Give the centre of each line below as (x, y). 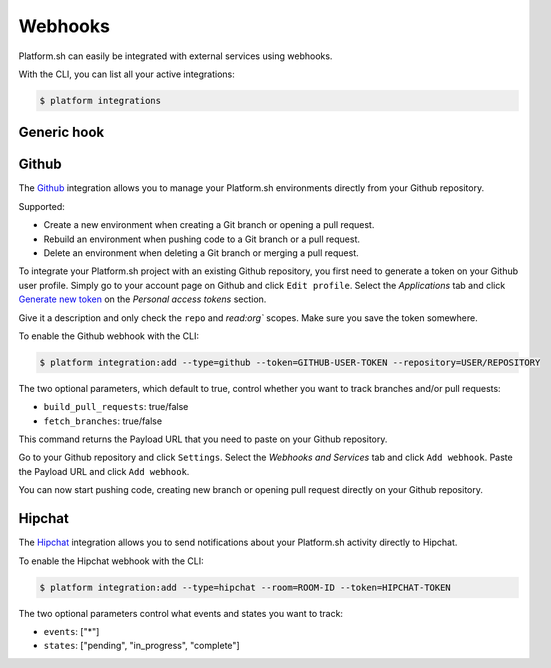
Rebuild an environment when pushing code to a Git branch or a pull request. (201, 239)
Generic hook (61, 132)
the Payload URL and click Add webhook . (104, 471)
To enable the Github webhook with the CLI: (109, 336)
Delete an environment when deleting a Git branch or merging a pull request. (201, 253)
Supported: (41, 206)
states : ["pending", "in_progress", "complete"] (141, 646)
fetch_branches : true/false (103, 421)
